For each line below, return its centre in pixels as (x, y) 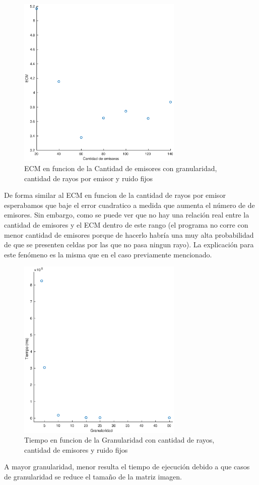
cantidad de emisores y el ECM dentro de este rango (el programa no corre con (126, 224)
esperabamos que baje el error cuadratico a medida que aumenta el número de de (129, 205)
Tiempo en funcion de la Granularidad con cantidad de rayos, (119, 440)
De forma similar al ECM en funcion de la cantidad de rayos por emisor (115, 195)
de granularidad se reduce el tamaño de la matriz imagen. (93, 476)
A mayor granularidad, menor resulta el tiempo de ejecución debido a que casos (127, 467)
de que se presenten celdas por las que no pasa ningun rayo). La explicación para (129, 245)
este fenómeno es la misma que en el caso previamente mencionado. (108, 254)
